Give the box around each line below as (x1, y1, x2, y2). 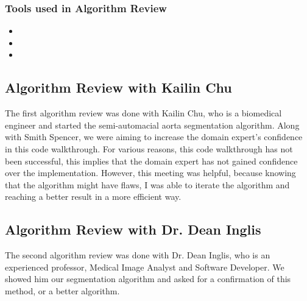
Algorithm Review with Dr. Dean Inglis (5, 220, 261, 239)
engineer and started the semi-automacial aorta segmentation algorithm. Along (5, 118, 300, 131)
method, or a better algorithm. (5, 284, 120, 297)
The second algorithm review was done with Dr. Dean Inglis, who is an (5, 249, 270, 261)
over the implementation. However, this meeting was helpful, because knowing (5, 166, 296, 179)
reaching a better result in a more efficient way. (5, 190, 182, 203)
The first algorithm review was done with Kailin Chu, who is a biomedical (5, 107, 282, 119)
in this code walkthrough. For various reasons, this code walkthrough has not (5, 142, 293, 155)
